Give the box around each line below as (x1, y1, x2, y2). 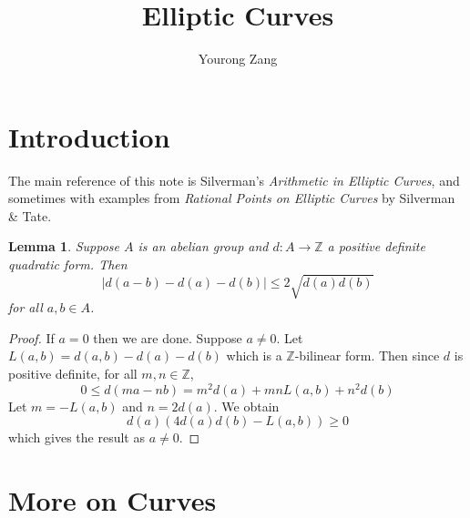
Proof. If (8, 328, 55, 347)
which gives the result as (8, 428, 145, 447)
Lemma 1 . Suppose (8, 237, 120, 256)
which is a (226, 346, 282, 365)
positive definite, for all (8, 363, 138, 382)
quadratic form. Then (8, 255, 128, 274)
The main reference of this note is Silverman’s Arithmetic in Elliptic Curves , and (8, 170, 460, 189)
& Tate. (8, 206, 52, 225)
